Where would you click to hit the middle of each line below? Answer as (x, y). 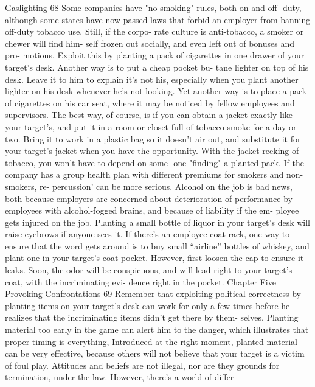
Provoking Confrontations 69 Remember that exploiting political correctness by (153, 294)
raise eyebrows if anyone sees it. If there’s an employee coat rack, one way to (147, 234)
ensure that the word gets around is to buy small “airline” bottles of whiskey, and (157, 246)
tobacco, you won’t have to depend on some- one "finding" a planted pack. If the (154, 162)
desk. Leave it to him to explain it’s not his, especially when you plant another (152, 79)
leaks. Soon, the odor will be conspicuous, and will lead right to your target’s (149, 270)
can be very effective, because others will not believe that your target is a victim (155, 353)
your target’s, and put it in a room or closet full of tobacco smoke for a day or (151, 126)
